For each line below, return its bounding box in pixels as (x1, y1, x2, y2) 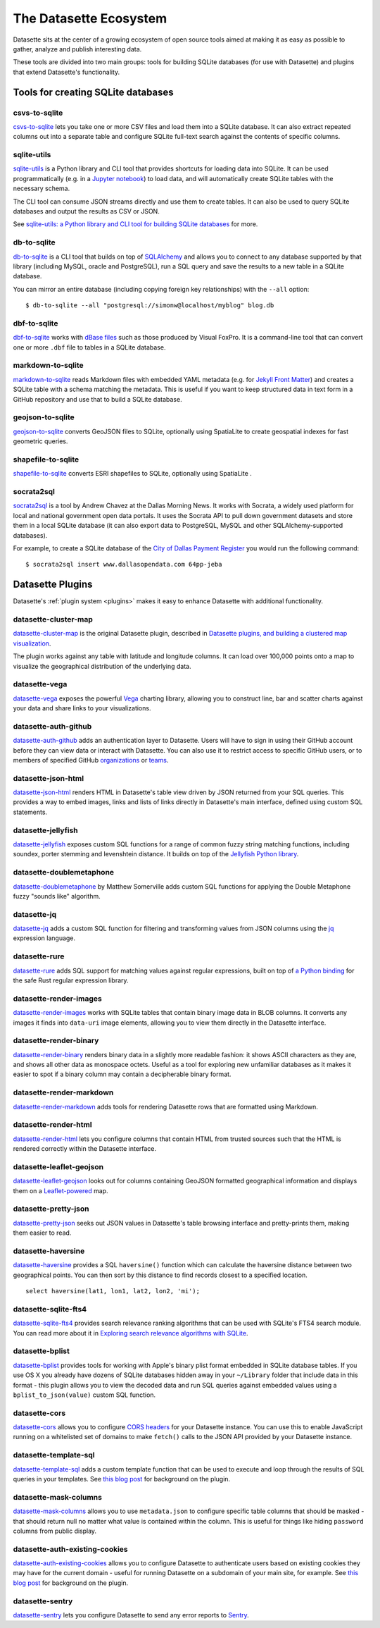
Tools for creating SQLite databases (13, 86, 174, 98)
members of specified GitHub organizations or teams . (13, 756, 169, 764)
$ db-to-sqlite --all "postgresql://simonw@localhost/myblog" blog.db (25, 302, 274, 309)
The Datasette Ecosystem (13, 11, 167, 26)
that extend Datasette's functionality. (13, 68, 120, 76)
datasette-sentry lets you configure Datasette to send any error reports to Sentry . (13, 1611, 249, 1619)
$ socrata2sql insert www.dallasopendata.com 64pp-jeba (25, 560, 222, 569)
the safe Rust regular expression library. (13, 976, 129, 985)
